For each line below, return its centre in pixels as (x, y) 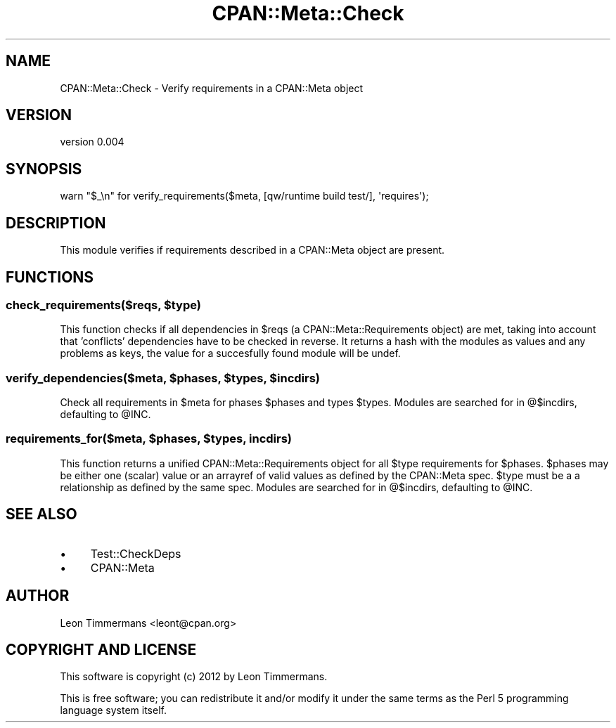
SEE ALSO (41, 514)
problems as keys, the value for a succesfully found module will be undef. (230, 353)
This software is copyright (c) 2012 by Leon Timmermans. (194, 677)
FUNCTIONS (50, 277)
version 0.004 (92, 142)
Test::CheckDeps (136, 553)
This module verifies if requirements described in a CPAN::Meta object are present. (252, 250)
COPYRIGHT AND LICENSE (101, 649)
